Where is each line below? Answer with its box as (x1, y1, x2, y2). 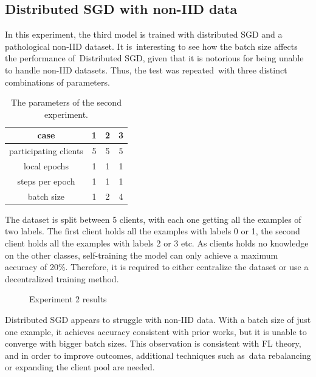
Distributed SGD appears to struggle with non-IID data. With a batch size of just (5, 313, 311, 325)
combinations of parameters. (5, 75, 110, 88)
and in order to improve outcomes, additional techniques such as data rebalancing (5, 348, 311, 361)
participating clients (9, 144, 83, 157)
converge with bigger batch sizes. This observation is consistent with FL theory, (5, 337, 301, 350)
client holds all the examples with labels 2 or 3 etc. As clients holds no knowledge (5, 237, 309, 250)
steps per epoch (17, 174, 75, 187)
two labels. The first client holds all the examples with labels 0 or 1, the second (5, 225, 300, 237)
